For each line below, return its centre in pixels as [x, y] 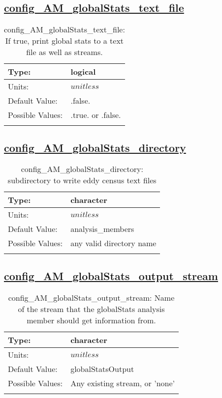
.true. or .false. [96, 115]
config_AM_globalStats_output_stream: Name [91, 297]
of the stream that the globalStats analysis [91, 309]
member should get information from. [91, 320]
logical [83, 72]
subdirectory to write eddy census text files [82, 180]
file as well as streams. [64, 52]
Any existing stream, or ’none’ [123, 383]
